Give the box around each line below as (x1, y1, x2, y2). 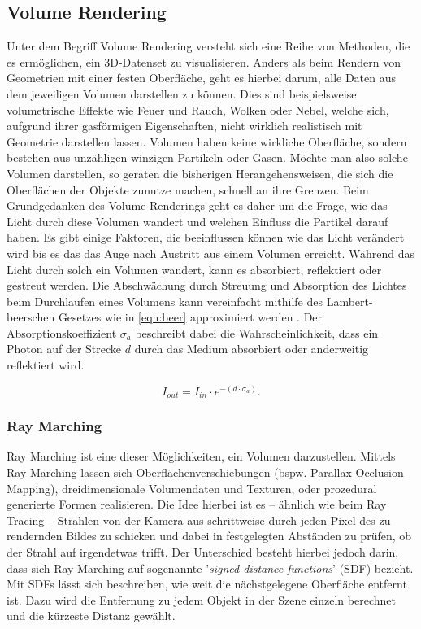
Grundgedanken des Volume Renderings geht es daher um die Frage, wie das (7, 197, 388, 214)
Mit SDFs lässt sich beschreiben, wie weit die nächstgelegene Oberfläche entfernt (7, 575, 407, 592)
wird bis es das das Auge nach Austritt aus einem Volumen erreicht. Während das (7, 244, 414, 261)
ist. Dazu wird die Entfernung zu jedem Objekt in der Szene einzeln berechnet (7, 591, 396, 608)
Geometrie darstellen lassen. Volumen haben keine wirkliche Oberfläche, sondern (7, 133, 407, 150)
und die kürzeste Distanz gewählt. (7, 607, 176, 624)
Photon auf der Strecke (7, 340, 122, 357)
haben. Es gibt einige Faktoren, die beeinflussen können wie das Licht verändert (7, 229, 405, 246)
